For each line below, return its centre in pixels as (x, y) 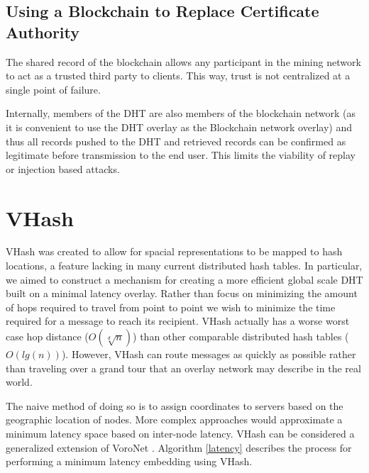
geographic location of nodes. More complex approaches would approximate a (174, 419)
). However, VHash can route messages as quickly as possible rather (209, 354)
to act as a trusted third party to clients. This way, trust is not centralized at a (178, 76)
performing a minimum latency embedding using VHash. (129, 461)
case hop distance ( (47, 336)
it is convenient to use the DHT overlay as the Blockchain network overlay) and (179, 127)
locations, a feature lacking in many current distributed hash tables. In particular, (184, 266)
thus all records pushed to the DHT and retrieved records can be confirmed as (176, 141)
